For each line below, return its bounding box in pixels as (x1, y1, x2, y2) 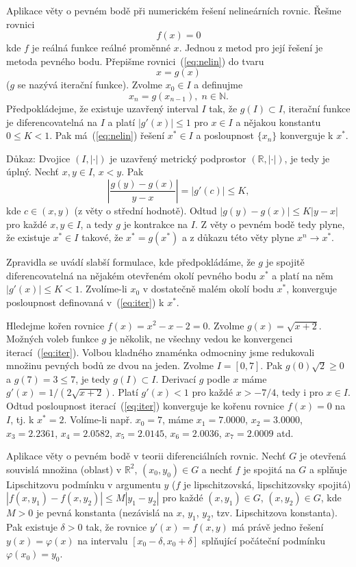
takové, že (81, 230, 123, 244)
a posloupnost (196, 128, 255, 142)
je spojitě (266, 255, 305, 269)
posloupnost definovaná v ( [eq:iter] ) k (6, 294, 164, 309)
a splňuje (309, 462, 347, 476)
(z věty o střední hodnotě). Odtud (74, 203, 217, 217)
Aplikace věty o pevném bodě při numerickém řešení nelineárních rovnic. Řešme (6, 3, 342, 17)
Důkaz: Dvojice (6, 151, 71, 165)
